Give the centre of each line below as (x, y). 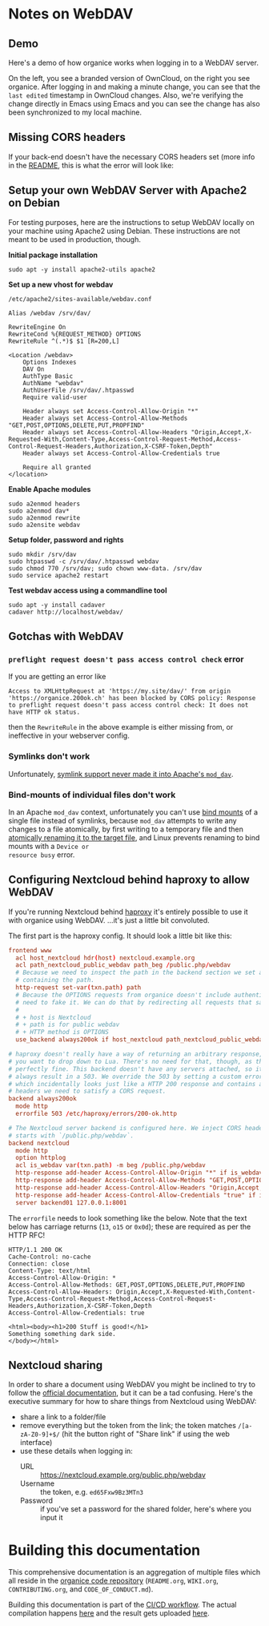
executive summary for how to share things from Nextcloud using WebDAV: (132, 1402)
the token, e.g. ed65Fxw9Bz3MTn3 (92, 1492)
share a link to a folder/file (63, 1417)
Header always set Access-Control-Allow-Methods (105, 418)
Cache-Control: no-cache (50, 1257)
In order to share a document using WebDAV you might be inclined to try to (132, 1385)
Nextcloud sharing (55, 1365)
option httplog (41, 1158)
